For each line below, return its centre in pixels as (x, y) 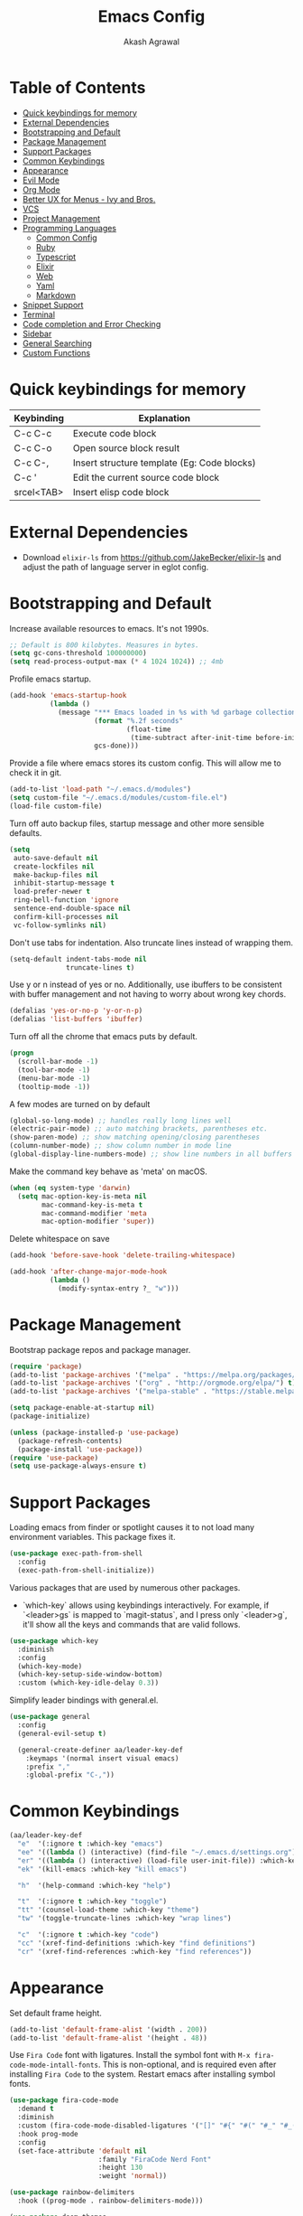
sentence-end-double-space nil (72, 908)
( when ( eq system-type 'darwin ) (70, 1188)
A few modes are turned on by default (80, 1103)
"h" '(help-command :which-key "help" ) (94, 1885)
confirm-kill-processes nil (66, 916)
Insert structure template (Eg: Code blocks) (165, 463)
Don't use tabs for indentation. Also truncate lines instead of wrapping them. (151, 943)
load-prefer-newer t (52, 892)
